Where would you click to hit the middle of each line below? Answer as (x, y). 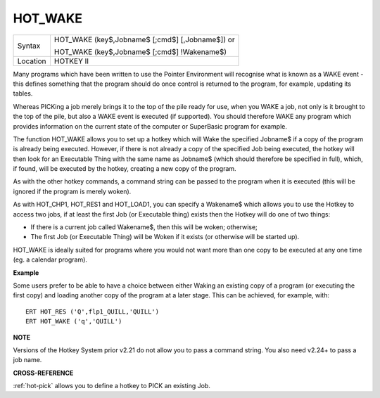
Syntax (29, 46)
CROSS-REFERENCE (43, 373)
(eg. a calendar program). (50, 259)
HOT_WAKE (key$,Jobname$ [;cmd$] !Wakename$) (140, 51)
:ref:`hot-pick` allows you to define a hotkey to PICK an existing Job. (112, 386)
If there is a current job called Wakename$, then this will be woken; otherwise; (144, 227)
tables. (23, 94)
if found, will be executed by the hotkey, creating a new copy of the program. (125, 169)
